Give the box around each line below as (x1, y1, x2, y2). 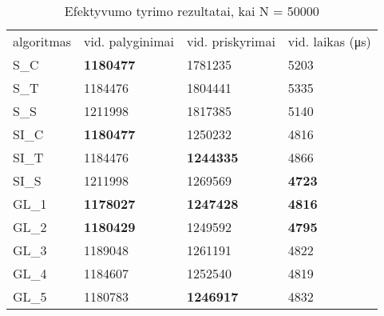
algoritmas (13, 32, 72, 50)
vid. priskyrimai (186, 32, 275, 50)
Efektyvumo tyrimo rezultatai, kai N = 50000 (64, 2, 319, 20)
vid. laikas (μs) (287, 32, 371, 50)
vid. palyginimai (84, 32, 174, 50)
